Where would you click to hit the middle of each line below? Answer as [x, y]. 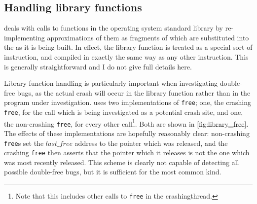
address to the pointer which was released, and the [151, 143]
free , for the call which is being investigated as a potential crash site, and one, [124, 112]
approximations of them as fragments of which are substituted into [148, 37]
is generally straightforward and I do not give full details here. [98, 66]
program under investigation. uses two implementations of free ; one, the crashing [128, 102]
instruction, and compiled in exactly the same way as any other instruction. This [126, 56]
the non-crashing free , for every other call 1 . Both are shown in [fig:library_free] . [126, 123]
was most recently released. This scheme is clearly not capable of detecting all [122, 162]
